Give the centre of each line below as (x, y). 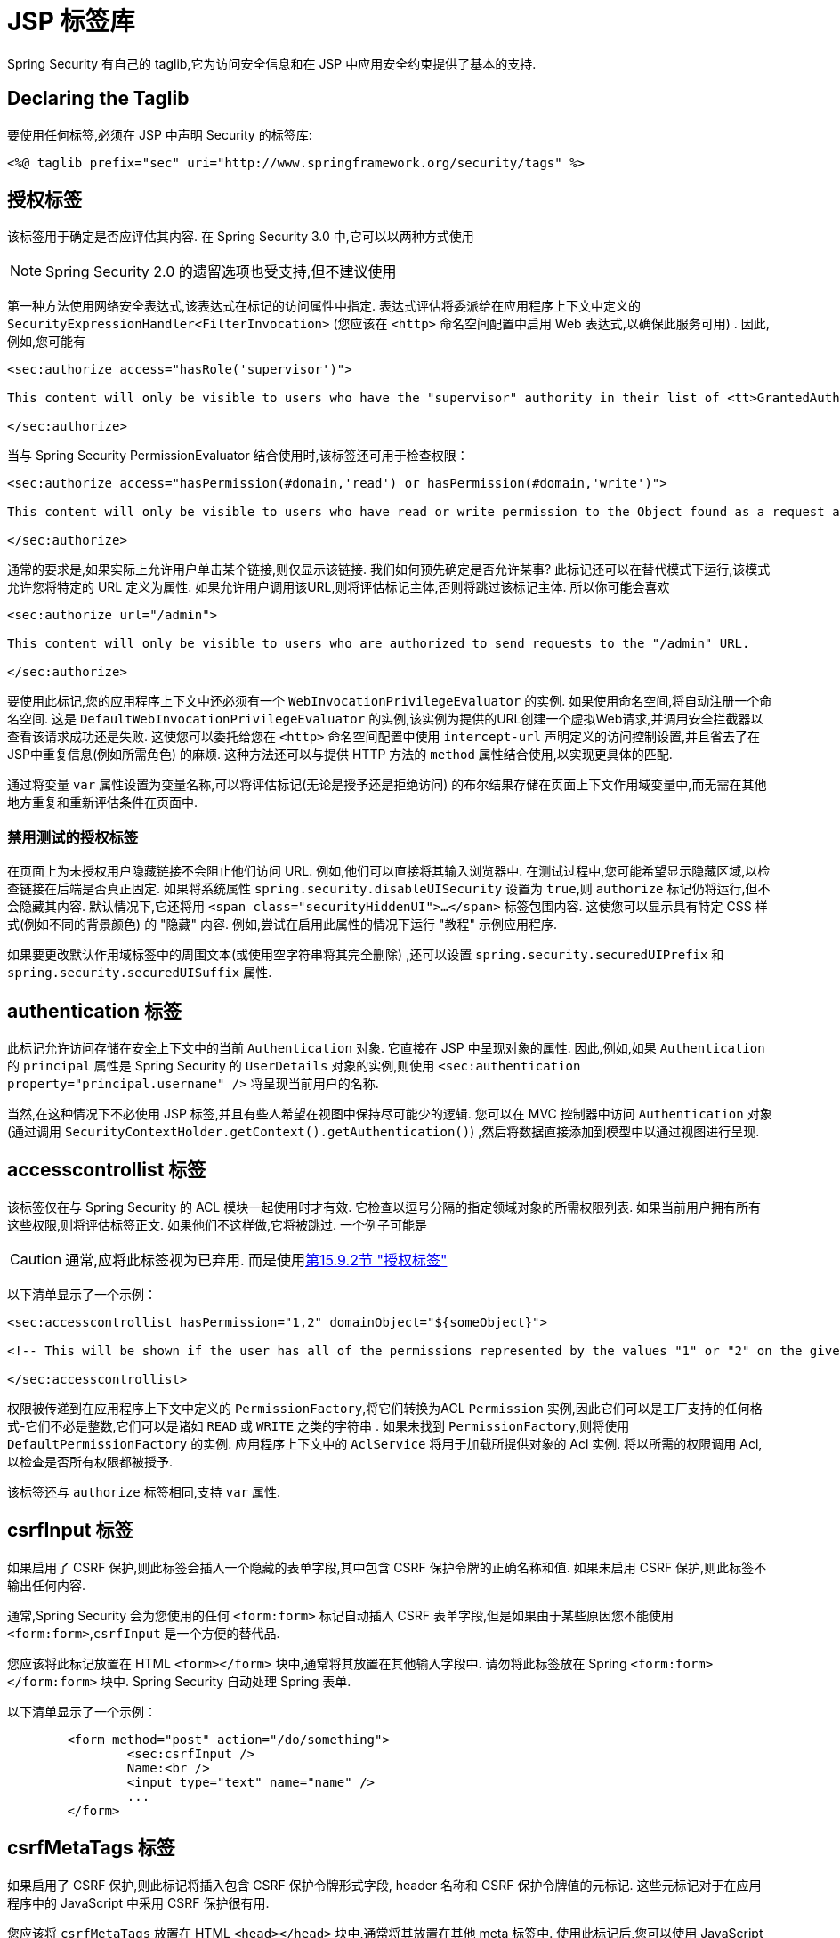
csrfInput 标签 (70, 1530)
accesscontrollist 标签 (107, 1170)
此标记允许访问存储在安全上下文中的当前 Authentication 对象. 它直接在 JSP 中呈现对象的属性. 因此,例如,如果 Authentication (386, 1048)
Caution (36, 1259)
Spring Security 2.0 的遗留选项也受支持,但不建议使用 (221, 272)
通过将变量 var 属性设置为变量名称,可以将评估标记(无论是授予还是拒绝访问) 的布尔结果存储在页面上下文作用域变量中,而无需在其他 (387, 785)
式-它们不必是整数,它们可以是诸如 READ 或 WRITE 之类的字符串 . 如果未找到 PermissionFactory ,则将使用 (319, 1425)
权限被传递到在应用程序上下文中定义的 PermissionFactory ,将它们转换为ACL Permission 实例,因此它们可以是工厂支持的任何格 (385, 1408)
